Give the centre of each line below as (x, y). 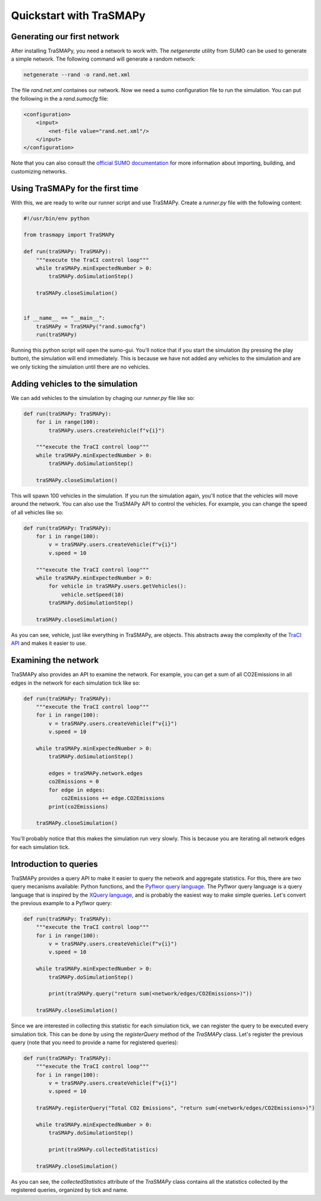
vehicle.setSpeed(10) (92, 595)
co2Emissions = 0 (74, 782)
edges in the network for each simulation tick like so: (75, 683)
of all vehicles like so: (37, 512)
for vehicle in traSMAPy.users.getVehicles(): (117, 586)
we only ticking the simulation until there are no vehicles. (81, 367)
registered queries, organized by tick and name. (70, 1190)
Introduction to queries (54, 864)
